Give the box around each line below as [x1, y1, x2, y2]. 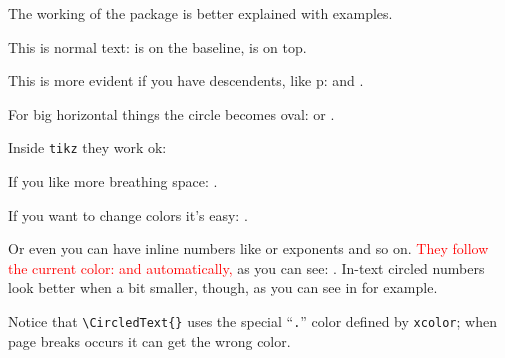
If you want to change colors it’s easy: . [8, 204, 248, 225]
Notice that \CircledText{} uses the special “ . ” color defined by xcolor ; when [8, 311, 497, 331]
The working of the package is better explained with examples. [8, 3, 393, 23]
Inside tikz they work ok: [8, 137, 167, 158]
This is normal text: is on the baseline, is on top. [8, 36, 307, 57]
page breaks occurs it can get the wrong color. [8, 330, 291, 351]
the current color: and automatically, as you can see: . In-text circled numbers [8, 257, 485, 278]
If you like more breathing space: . [8, 171, 218, 192]
